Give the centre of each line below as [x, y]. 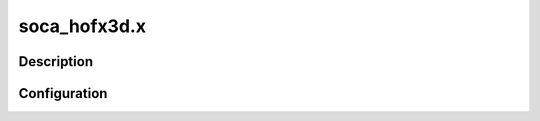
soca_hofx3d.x [82, 26]
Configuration [63, 93]
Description [56, 61]
